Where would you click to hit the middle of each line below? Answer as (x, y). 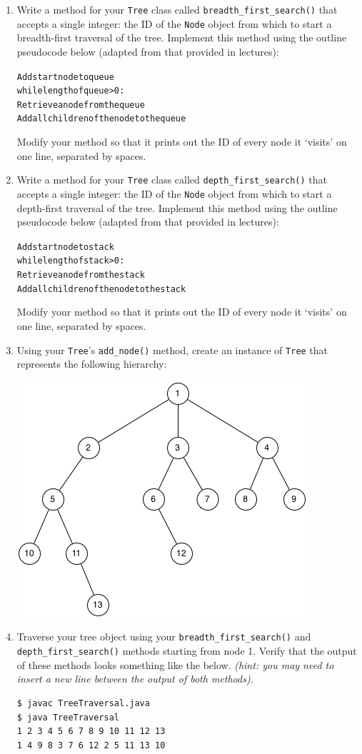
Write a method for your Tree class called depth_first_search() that (172, 180)
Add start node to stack (65, 247)
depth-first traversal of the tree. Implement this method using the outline (177, 207)
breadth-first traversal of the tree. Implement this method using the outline (182, 37)
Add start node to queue (65, 77)
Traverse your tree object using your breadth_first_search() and (164, 637)
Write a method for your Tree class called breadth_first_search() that (177, 9)
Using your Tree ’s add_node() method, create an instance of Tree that (172, 350)
